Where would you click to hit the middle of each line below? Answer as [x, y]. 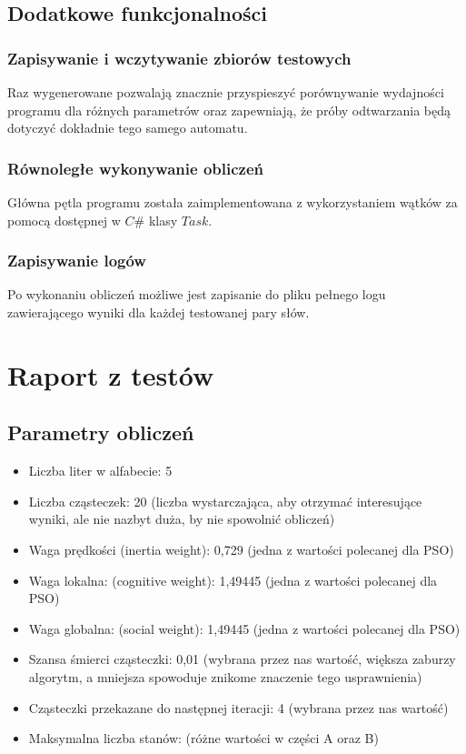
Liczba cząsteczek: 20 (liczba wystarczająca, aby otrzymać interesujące [225, 501]
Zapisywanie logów [77, 261]
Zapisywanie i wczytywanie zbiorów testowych [179, 58]
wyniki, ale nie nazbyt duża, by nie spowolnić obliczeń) [182, 519]
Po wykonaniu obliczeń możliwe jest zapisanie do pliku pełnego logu [197, 294]
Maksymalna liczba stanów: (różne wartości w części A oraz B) [203, 738]
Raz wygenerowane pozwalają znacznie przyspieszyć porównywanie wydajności [226, 92]
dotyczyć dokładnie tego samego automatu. [128, 128]
